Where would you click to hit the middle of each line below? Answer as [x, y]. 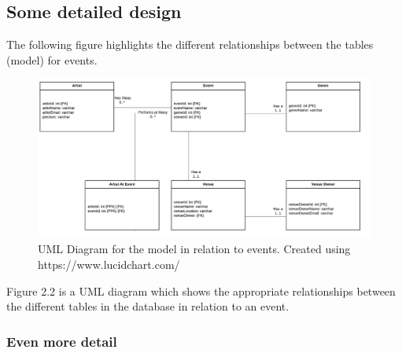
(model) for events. [52, 59]
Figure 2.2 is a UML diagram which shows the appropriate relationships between [201, 290]
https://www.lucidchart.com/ [109, 265]
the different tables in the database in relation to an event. [148, 306]
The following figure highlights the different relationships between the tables [190, 44]
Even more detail [62, 341]
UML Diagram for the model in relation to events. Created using [194, 249]
